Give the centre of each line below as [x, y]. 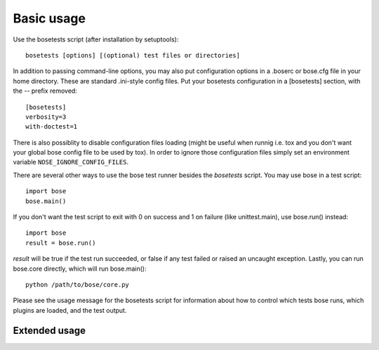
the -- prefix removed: [45, 91]
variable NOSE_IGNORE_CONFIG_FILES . [71, 162]
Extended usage [49, 330]
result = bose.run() [61, 243]
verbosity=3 [46, 117]
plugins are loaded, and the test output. [70, 310]
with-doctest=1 [52, 127]
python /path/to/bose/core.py [78, 284]
